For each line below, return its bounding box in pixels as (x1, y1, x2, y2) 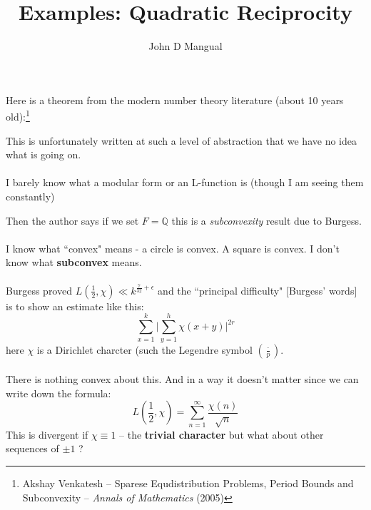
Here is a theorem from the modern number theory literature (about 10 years (6, 92, 344, 107)
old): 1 (6, 107, 30, 123)
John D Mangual (148, 39, 223, 53)
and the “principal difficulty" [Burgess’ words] (158, 282, 357, 297)
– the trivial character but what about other (119, 427, 324, 442)
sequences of (6, 441, 59, 456)
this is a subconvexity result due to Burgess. (171, 213, 362, 228)
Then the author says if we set (6, 213, 139, 228)
